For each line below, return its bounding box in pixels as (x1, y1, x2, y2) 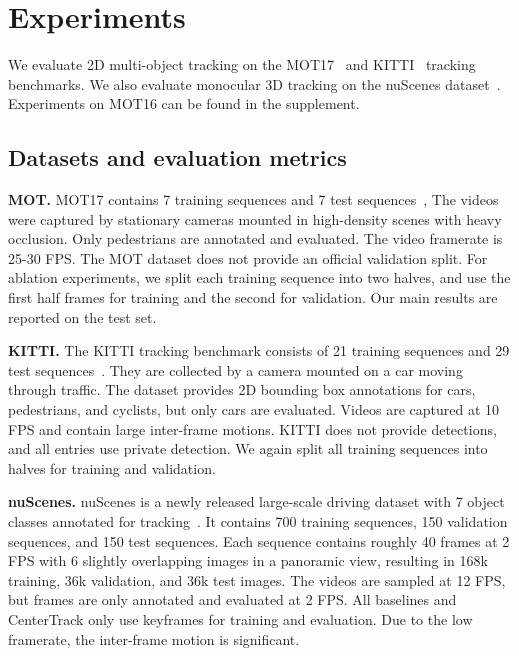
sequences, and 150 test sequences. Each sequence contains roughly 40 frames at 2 (8, 530, 510, 551)
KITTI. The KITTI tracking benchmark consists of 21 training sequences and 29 (8, 340, 510, 361)
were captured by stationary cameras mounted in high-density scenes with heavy (8, 208, 502, 229)
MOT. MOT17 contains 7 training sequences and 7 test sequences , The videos (8, 189, 499, 210)
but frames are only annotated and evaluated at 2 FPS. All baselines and (8, 589, 457, 610)
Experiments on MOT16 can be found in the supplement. (8, 93, 360, 114)
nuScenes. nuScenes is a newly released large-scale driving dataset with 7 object (8, 491, 505, 512)
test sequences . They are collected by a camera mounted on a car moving (8, 359, 463, 380)
